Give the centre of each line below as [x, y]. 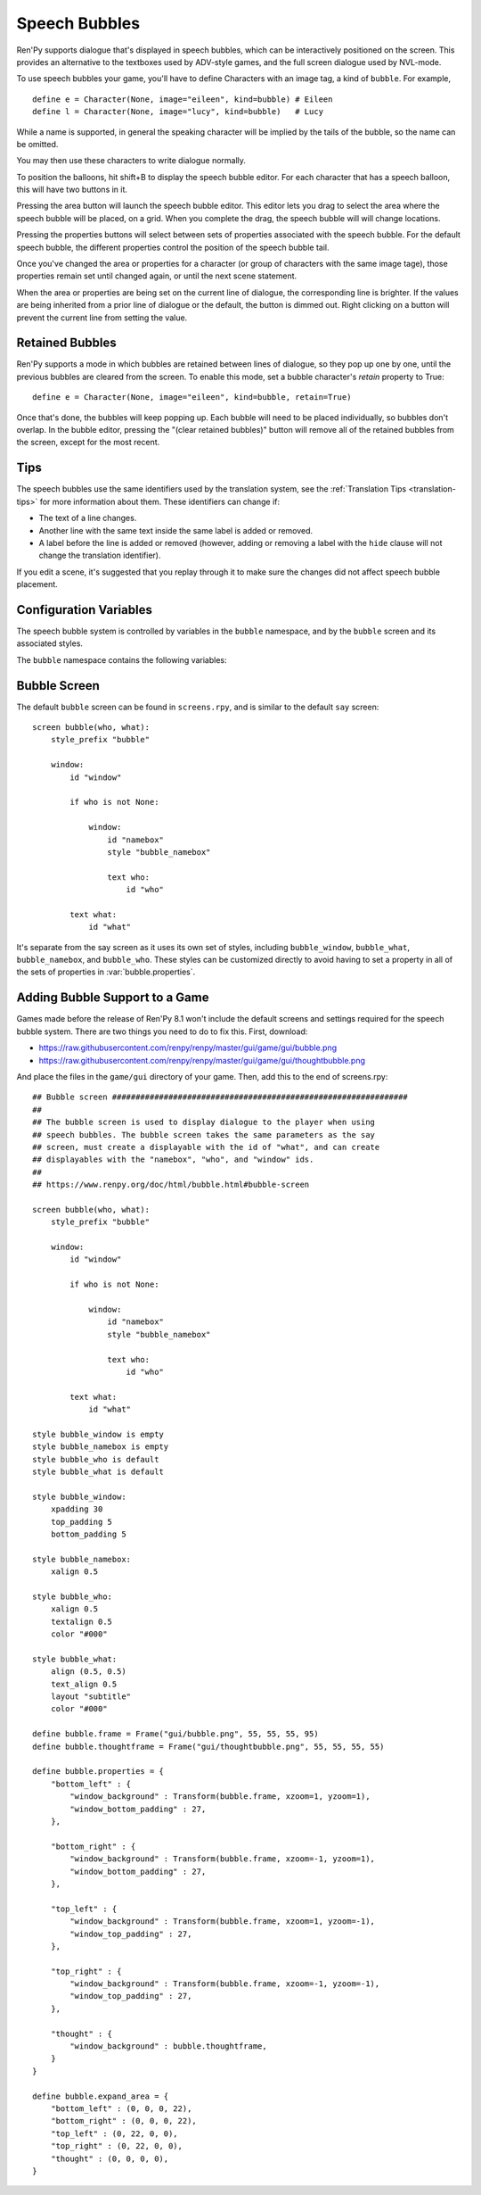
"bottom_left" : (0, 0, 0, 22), [121, 2108]
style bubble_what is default [98, 1472]
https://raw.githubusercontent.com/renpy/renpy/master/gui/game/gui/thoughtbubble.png [202, 1060]
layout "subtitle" [91, 1697]
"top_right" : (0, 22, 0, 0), [116, 2146]
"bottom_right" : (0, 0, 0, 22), [124, 2121]
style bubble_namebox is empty [101, 1447]
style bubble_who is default [96, 1459]
